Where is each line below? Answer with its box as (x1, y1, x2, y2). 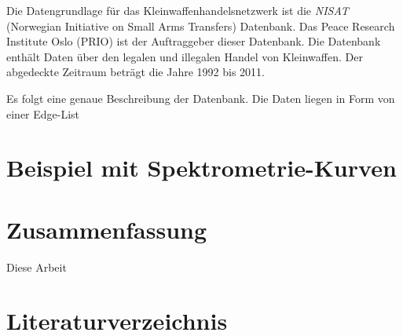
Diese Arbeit (6, 258, 67, 275)
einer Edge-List (6, 105, 80, 122)
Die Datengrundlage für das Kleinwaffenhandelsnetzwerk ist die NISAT (6, 2, 349, 18)
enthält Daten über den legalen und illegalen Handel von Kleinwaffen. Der (6, 48, 363, 64)
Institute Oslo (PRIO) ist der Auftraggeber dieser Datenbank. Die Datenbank (6, 33, 381, 49)
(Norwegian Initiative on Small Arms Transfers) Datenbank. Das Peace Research (6, 17, 395, 34)
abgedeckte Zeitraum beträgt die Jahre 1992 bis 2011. (6, 64, 265, 80)
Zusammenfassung (6, 213, 207, 245)
